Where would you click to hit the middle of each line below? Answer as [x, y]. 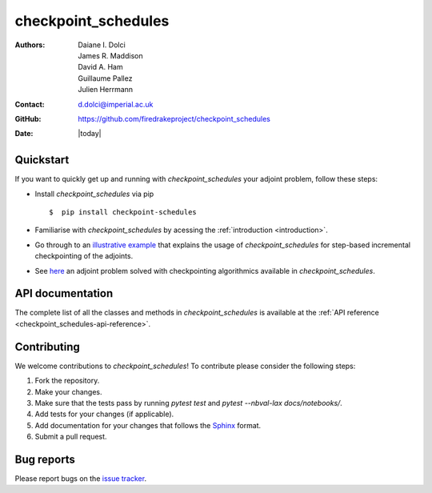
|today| [90, 134]
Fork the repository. [67, 381]
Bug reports [45, 459]
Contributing [47, 347]
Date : [24, 134]
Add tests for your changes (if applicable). [104, 414]
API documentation [64, 293]
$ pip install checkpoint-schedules [123, 212]
